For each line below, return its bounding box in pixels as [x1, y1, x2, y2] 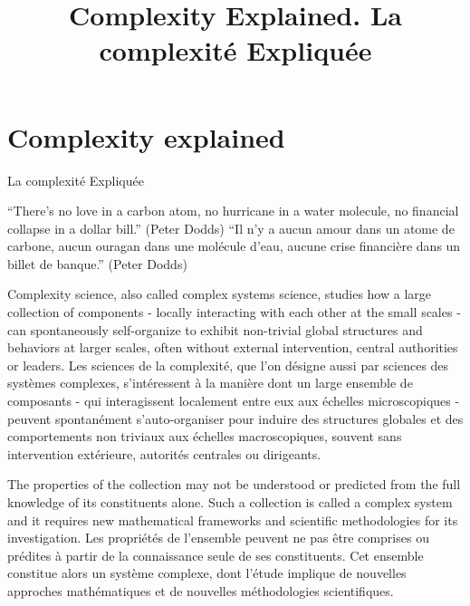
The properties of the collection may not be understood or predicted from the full [7, 475, 461, 494]
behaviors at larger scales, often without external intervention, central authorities [7, 338, 458, 357]
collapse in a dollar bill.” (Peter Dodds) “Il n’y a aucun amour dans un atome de [7, 218, 455, 237]
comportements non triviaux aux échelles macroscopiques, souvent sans [7, 427, 402, 446]
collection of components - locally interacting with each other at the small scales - [7, 303, 461, 322]
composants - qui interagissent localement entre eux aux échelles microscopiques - [7, 391, 460, 410]
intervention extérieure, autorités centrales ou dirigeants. [7, 444, 321, 463]
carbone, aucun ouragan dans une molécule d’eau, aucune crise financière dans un [7, 236, 461, 255]
